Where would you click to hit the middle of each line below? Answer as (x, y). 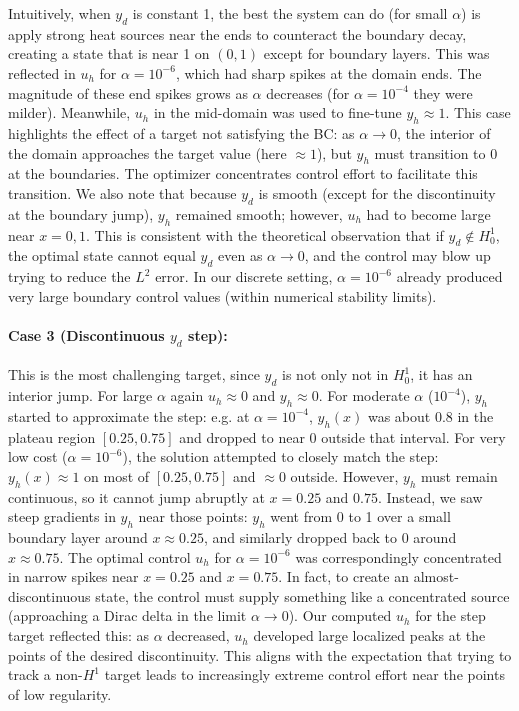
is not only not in (335, 374)
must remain (459, 475)
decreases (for (308, 92)
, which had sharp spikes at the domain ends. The (328, 72)
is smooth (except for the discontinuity (377, 192)
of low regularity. (60, 693)
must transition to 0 (436, 152)
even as (240, 255)
